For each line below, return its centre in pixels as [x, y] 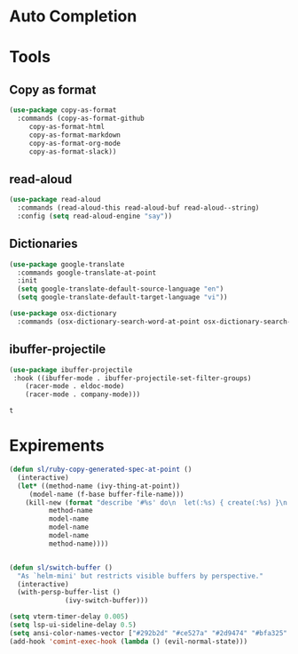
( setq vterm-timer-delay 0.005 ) [69, 617]
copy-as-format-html [67, 126]
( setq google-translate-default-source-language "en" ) [121, 289]
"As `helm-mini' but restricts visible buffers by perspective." [141, 576]
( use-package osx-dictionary [63, 314]
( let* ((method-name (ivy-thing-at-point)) [98, 486]
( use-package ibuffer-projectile [71, 370]
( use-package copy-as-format [63, 110]
